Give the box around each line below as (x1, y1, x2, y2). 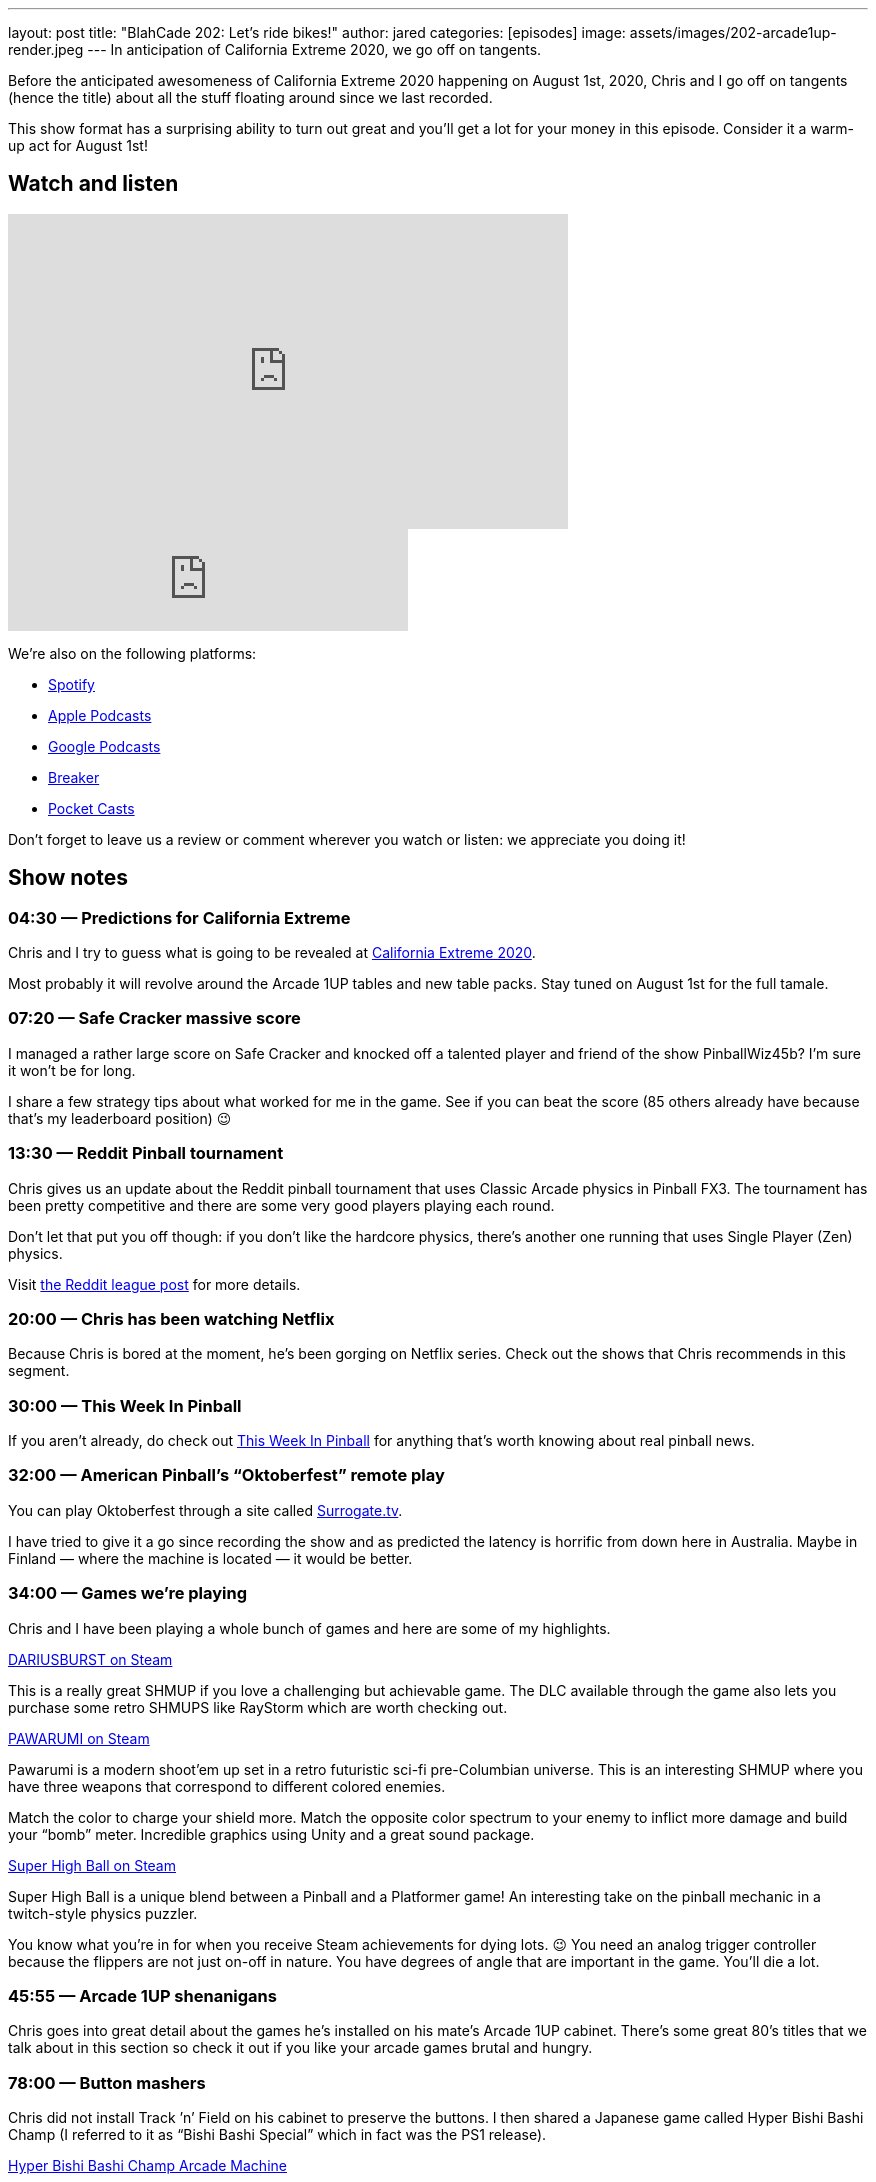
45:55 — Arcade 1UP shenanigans (8, 1985, 277, 2006)
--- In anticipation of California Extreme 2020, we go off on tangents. (87, 41, 542, 58)
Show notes (8, 865, 128, 891)
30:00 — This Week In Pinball (8, 1395, 242, 1416)
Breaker (48, 768, 100, 786)
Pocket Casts (48, 799, 135, 817)
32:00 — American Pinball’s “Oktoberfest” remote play (8, 1465, 445, 1486)
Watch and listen (8, 171, 179, 197)
